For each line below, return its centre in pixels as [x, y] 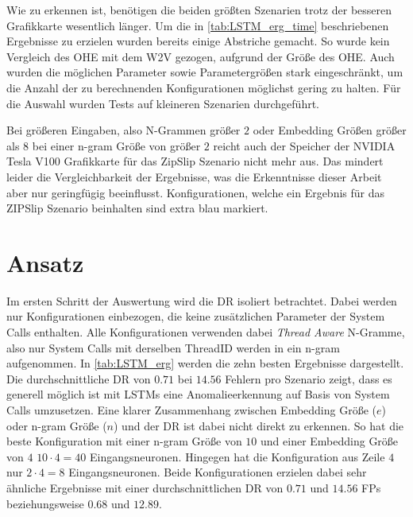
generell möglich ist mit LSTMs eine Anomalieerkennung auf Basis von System [198, 394]
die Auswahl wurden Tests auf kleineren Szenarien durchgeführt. [163, 103]
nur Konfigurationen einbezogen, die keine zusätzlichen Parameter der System [196, 316]
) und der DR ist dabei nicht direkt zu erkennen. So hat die [259, 425]
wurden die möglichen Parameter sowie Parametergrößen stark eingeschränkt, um [205, 72]
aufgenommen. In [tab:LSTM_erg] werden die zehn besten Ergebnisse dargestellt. [205, 363]
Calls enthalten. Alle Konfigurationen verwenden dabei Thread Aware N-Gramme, [206, 332]
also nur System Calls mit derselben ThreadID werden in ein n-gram [173, 347]
